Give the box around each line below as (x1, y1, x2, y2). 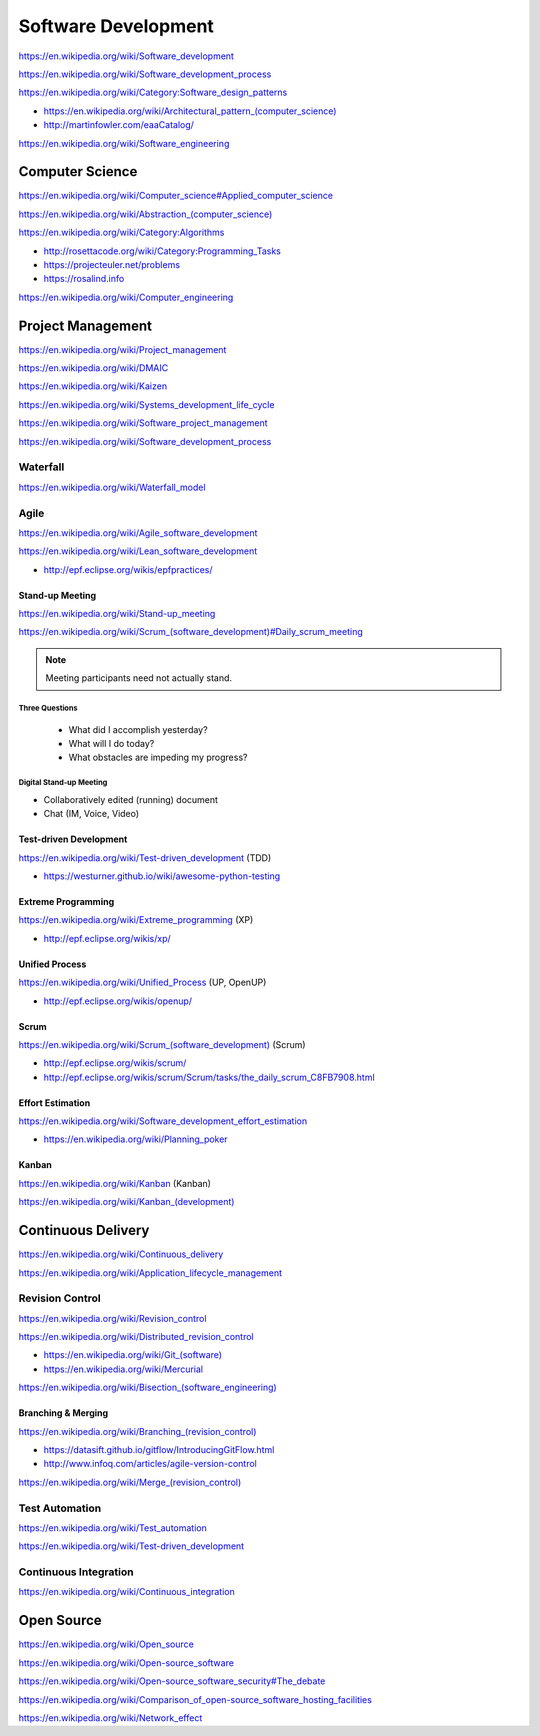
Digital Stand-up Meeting (18, 778, 108, 788)
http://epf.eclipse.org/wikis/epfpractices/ (43, 563, 213, 575)
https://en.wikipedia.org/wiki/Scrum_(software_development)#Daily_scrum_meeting (18, 626, 364, 638)
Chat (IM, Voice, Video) (43, 808, 140, 820)
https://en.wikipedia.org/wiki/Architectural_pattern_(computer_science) (43, 105, 337, 117)
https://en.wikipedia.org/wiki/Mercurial (43, 1363, 204, 1375)
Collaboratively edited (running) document (43, 793, 219, 805)
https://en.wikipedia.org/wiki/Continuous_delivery (18, 1248, 224, 1260)
